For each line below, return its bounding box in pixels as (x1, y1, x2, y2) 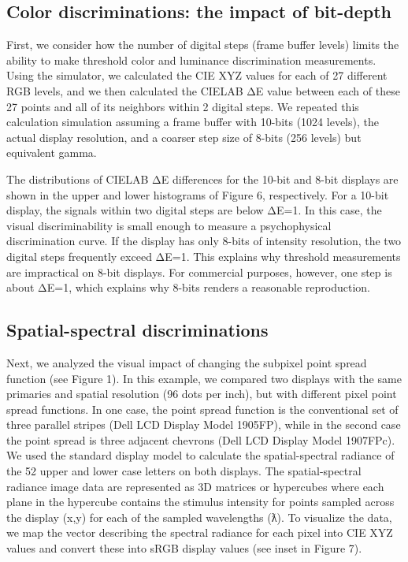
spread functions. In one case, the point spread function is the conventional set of (6, 400, 399, 417)
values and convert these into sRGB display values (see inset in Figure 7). (6, 540, 362, 556)
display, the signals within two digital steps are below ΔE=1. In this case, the (6, 202, 382, 218)
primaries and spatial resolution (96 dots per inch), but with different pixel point (6, 385, 397, 402)
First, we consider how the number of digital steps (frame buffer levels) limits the (6, 36, 399, 53)
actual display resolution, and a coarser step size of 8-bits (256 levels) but (6, 128, 362, 145)
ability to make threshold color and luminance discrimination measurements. (6, 51, 376, 68)
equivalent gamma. (6, 144, 97, 161)
